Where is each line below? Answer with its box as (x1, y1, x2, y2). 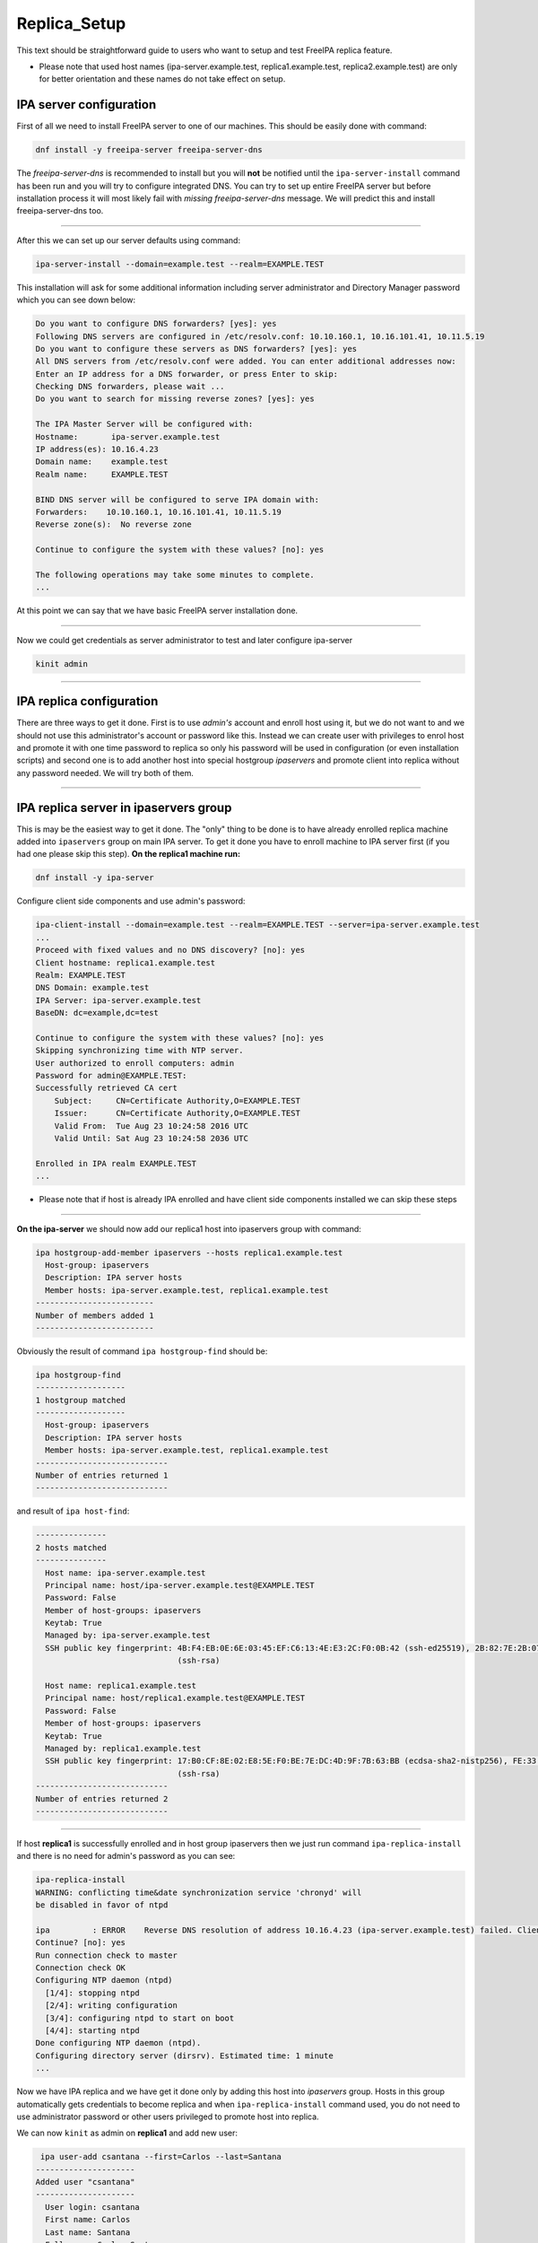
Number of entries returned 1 (35, 1470, 169, 1480)
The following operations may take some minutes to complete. (35, 570, 315, 580)
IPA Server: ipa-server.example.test (35, 995, 202, 1005)
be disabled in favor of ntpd (35, 1900, 169, 1910)
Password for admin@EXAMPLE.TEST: (35, 1070, 187, 1081)
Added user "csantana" (35, 2177, 135, 2187)
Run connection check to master (35, 1950, 178, 1960)
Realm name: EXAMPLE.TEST (35, 469, 169, 479)
